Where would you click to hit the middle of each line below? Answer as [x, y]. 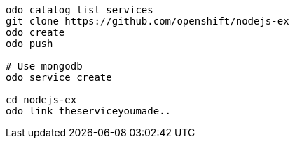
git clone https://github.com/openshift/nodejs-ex [147, 21]
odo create [35, 32]
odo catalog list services [80, 10]
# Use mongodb [44, 66]
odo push [29, 44]
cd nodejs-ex [41, 100]
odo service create [59, 77]
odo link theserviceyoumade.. [89, 111]
